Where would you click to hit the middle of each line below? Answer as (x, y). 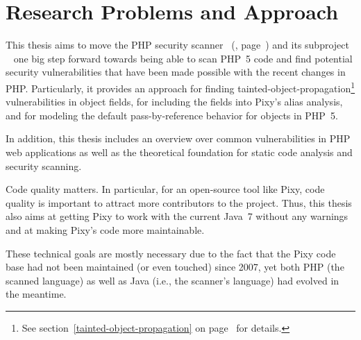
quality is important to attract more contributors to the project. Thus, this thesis (179, 202)
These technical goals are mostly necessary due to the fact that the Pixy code (171, 253)
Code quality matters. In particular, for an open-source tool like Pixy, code (165, 189)
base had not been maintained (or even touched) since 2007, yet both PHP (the (175, 267)
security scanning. (44, 165)
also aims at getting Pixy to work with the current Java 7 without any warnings (177, 216)
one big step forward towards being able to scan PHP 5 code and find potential (183, 58)
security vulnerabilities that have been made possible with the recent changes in (176, 72)
